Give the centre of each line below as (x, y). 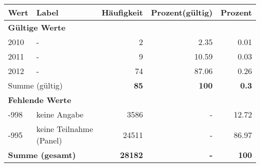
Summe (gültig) (35, 85)
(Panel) (49, 140)
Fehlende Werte (40, 100)
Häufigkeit (122, 12)
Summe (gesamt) (42, 155)
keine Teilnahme (64, 129)
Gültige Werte (37, 27)
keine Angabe (60, 114)
